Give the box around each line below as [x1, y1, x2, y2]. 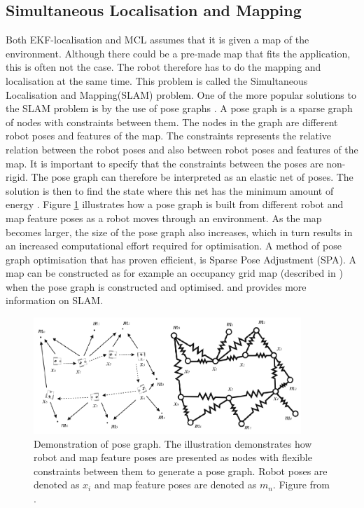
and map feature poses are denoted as [94, 477, 257, 492]
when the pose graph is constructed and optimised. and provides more [6, 279, 307, 294]
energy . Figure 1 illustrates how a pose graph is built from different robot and [6, 197, 344, 212]
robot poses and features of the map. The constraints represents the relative [6, 128, 332, 143]
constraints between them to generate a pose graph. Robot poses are [34, 463, 328, 478]
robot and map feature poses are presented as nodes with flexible [34, 450, 312, 465]
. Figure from [272, 477, 330, 492]
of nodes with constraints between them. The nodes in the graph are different [6, 114, 338, 129]
